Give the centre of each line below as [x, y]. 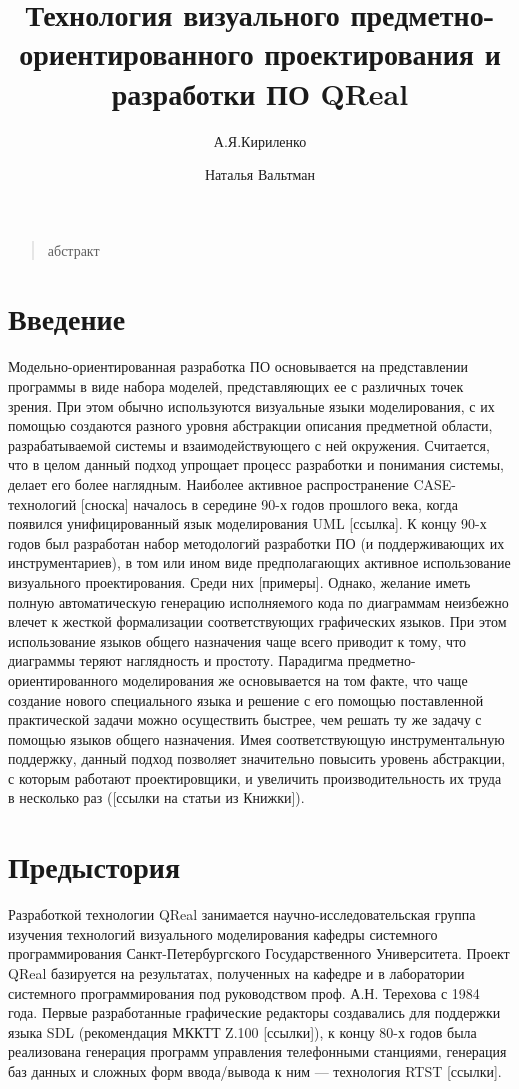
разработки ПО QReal [260, 92]
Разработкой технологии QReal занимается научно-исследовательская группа [242, 914]
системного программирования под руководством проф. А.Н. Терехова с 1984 [244, 992]
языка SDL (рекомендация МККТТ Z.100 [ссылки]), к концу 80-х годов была [242, 1031]
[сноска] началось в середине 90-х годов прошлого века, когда [269, 503]
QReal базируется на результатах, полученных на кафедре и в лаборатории [236, 972]
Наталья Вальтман [260, 174]
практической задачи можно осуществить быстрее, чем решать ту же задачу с [245, 719]
